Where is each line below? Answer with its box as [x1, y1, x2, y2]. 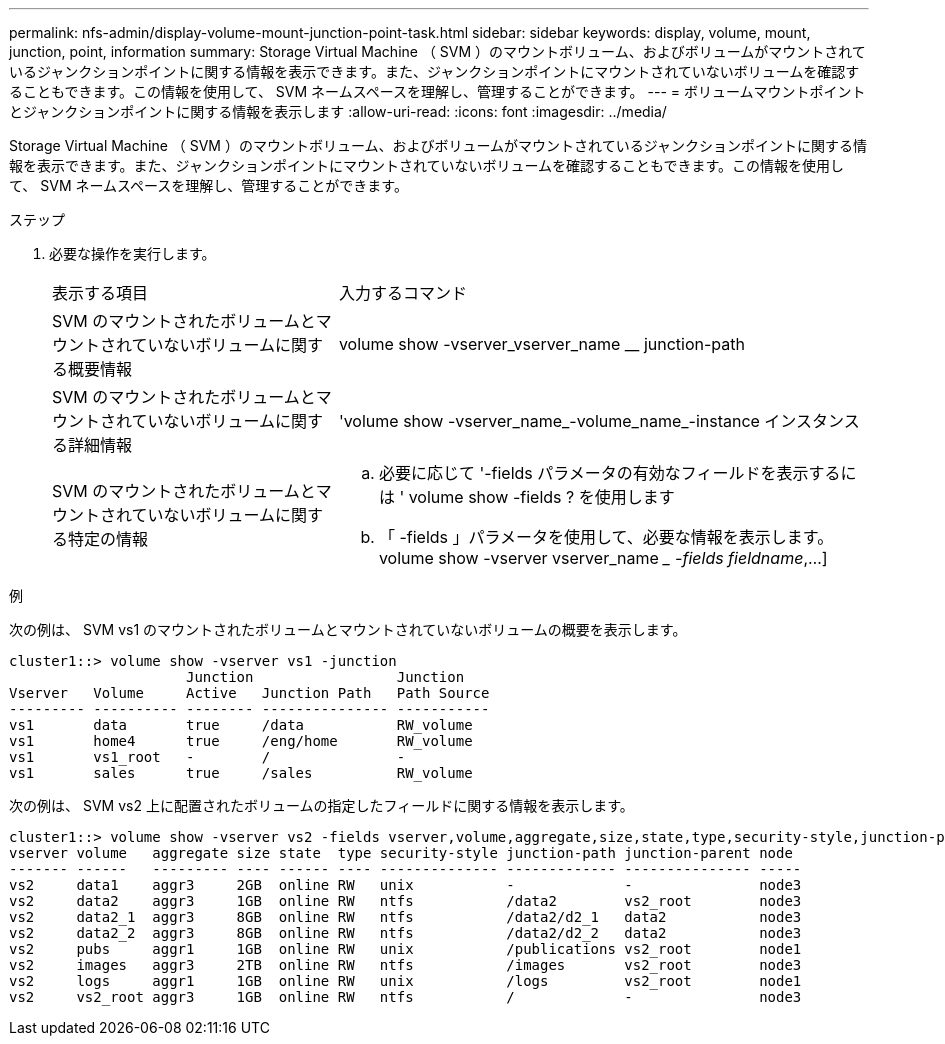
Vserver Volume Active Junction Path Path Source [9, 685, 490, 701]
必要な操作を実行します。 [49, 245, 216, 262]
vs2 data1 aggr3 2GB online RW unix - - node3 [9, 877, 802, 893]
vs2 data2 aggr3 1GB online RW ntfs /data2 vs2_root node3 [9, 893, 802, 909]
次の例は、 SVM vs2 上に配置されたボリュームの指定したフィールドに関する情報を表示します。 [9, 797, 634, 814]
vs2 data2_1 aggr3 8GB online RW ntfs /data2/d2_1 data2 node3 [9, 909, 802, 925]
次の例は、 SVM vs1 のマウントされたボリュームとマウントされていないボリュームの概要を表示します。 [9, 621, 687, 638]
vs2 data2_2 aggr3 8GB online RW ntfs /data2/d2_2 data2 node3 [9, 925, 802, 941]
